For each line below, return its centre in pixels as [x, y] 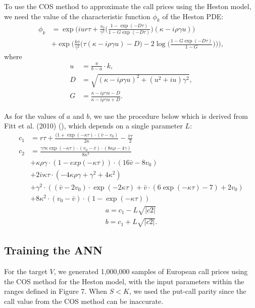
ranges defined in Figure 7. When [56, 291]
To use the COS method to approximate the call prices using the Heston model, [128, 6]
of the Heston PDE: [193, 16]
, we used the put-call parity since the [188, 291]
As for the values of [34, 116]
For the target [26, 271]
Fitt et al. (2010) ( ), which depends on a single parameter [93, 126]
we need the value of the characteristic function [77, 16]
